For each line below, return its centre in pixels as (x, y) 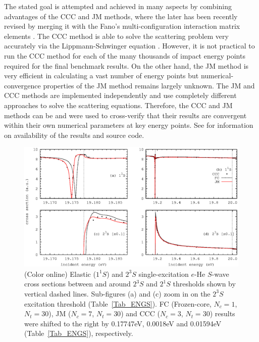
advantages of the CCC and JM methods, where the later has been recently (121, 16)
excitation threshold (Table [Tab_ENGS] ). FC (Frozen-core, (118, 303)
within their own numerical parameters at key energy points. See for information (129, 125)
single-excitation (164, 274)
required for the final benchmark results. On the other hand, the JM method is (126, 65)
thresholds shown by (204, 284)
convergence (22, 85)
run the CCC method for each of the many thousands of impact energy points (125, 55)
